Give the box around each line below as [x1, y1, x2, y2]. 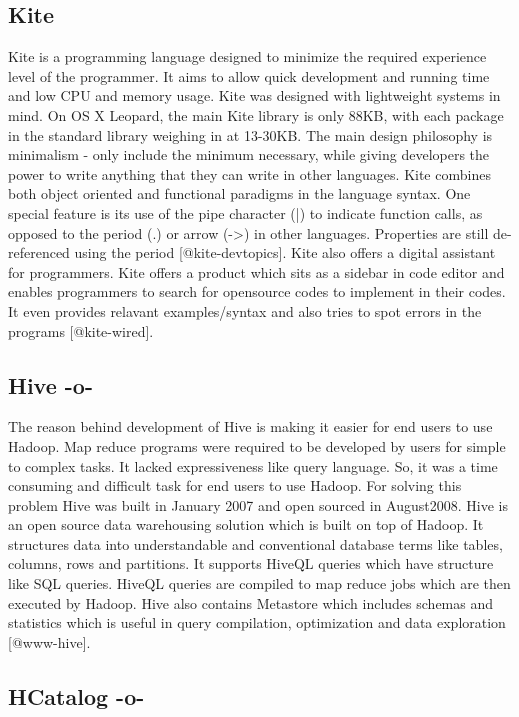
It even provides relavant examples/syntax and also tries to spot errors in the [8, 300, 482, 321]
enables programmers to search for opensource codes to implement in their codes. [8, 281, 506, 302]
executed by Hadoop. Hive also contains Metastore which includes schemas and [8, 592, 494, 613]
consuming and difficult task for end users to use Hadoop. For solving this [8, 475, 462, 496]
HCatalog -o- [8, 680, 145, 711]
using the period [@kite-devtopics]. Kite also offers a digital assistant [74, 242, 496, 263]
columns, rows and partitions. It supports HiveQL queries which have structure [8, 553, 494, 574]
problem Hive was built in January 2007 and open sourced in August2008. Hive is [8, 494, 508, 515]
